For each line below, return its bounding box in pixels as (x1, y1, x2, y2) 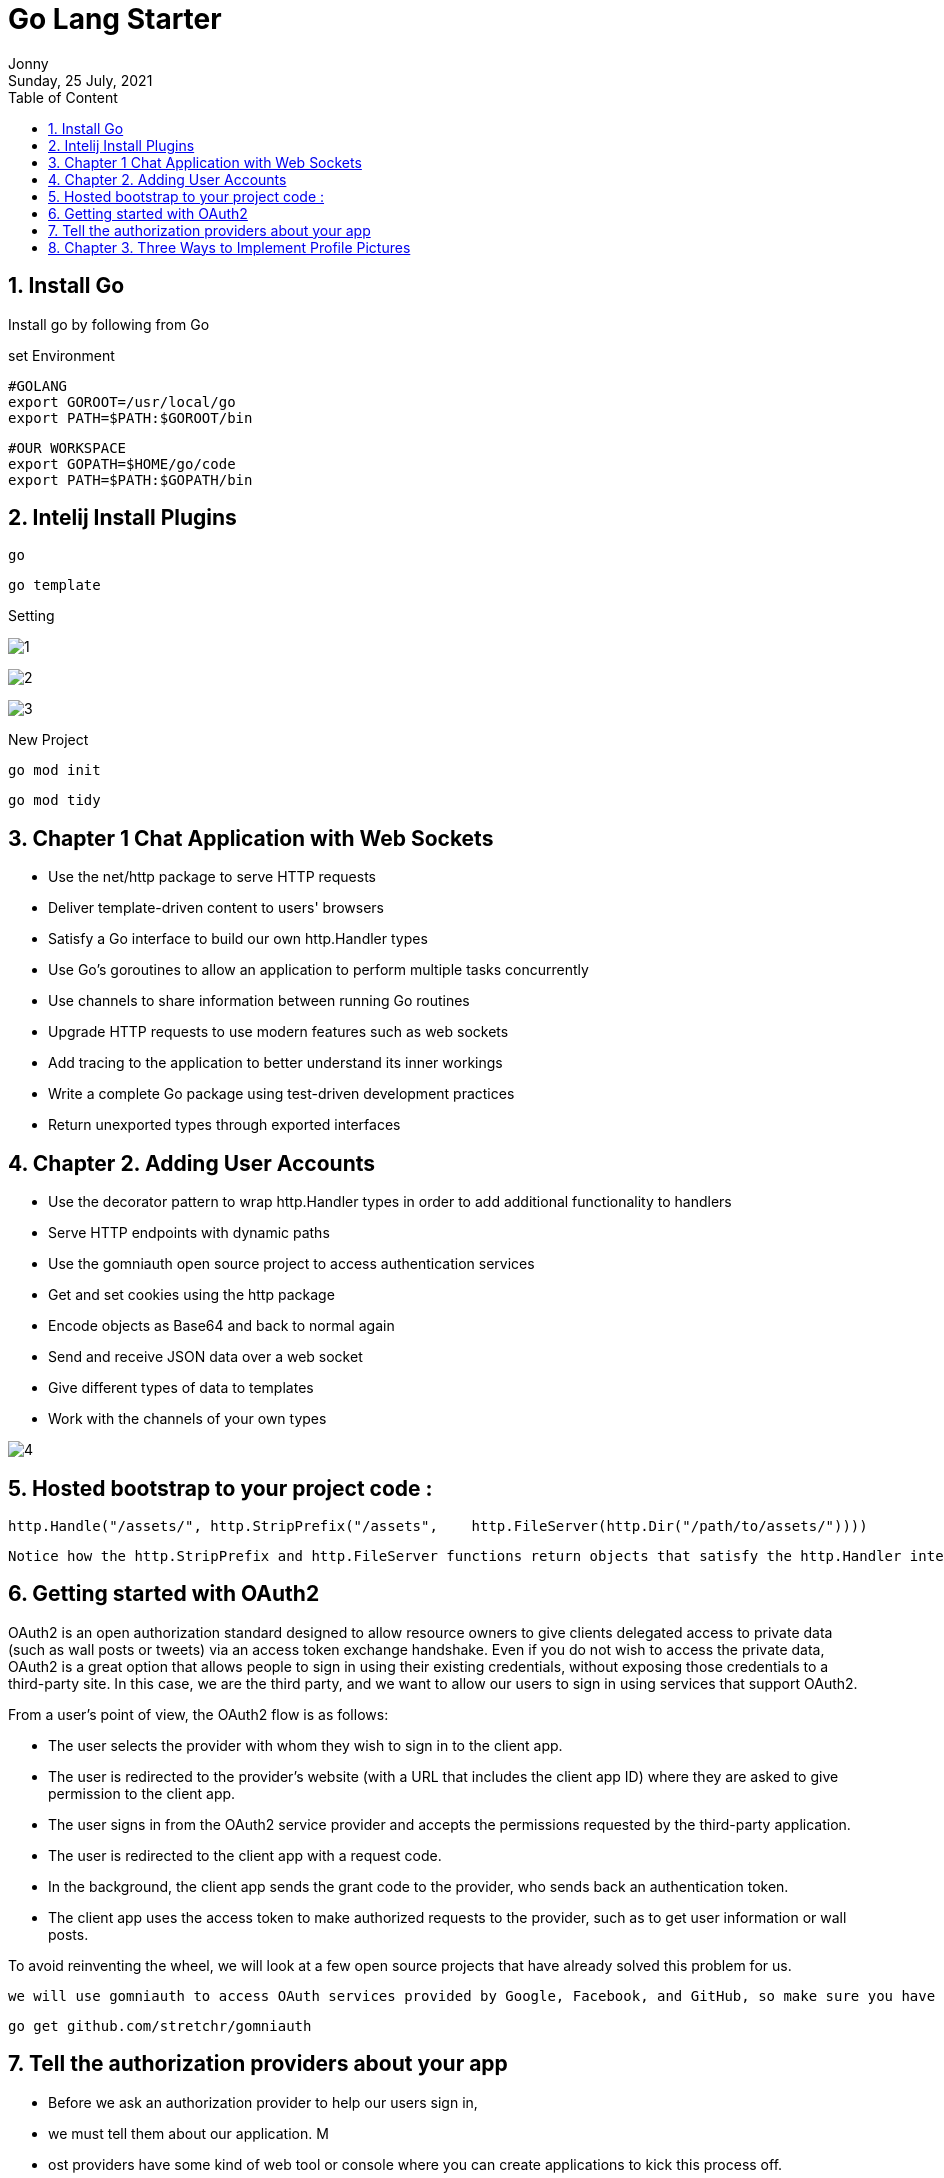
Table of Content (8, 88, 118, 106)
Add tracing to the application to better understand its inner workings (48, 1054, 503, 1072)
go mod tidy (8, 792, 101, 809)
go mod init (8, 762, 101, 779)
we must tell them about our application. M (48, 2124, 329, 2142)
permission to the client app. (48, 1784, 236, 1802)
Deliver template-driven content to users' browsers (48, 899, 384, 917)
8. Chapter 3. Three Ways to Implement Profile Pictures (48, 238, 411, 256)
